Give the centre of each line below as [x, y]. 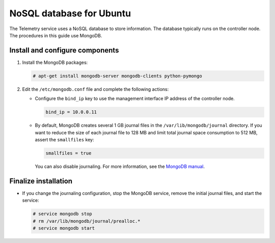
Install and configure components [64, 50]
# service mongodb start [64, 228]
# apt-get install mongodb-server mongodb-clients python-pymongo [117, 76]
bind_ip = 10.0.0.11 [71, 112]
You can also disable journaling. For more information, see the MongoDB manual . [120, 166]
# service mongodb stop [63, 214]
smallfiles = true [68, 153]
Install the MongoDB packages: [55, 62]
